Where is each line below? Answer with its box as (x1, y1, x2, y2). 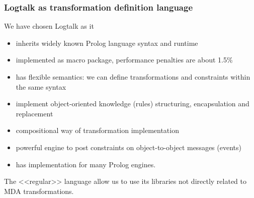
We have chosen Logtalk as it (4, 21, 94, 31)
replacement (16, 108, 53, 118)
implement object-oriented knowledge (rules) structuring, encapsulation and (16, 98, 249, 109)
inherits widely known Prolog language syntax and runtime (16, 37, 198, 48)
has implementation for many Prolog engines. (16, 159, 156, 169)
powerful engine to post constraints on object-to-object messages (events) (16, 142, 241, 152)
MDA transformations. (4, 185, 74, 196)
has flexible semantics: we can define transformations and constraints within (16, 72, 250, 82)
